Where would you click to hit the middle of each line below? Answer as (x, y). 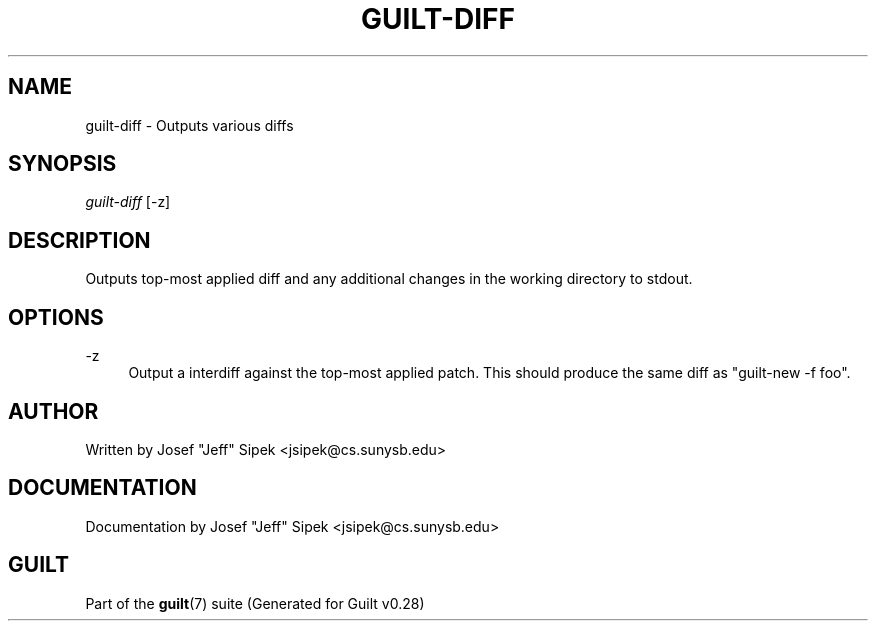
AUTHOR (53, 411)
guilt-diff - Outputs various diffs (189, 125)
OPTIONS (56, 317)
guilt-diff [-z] (128, 202)
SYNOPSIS (62, 164)
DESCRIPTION (79, 240)
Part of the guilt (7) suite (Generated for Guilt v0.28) (255, 603)
